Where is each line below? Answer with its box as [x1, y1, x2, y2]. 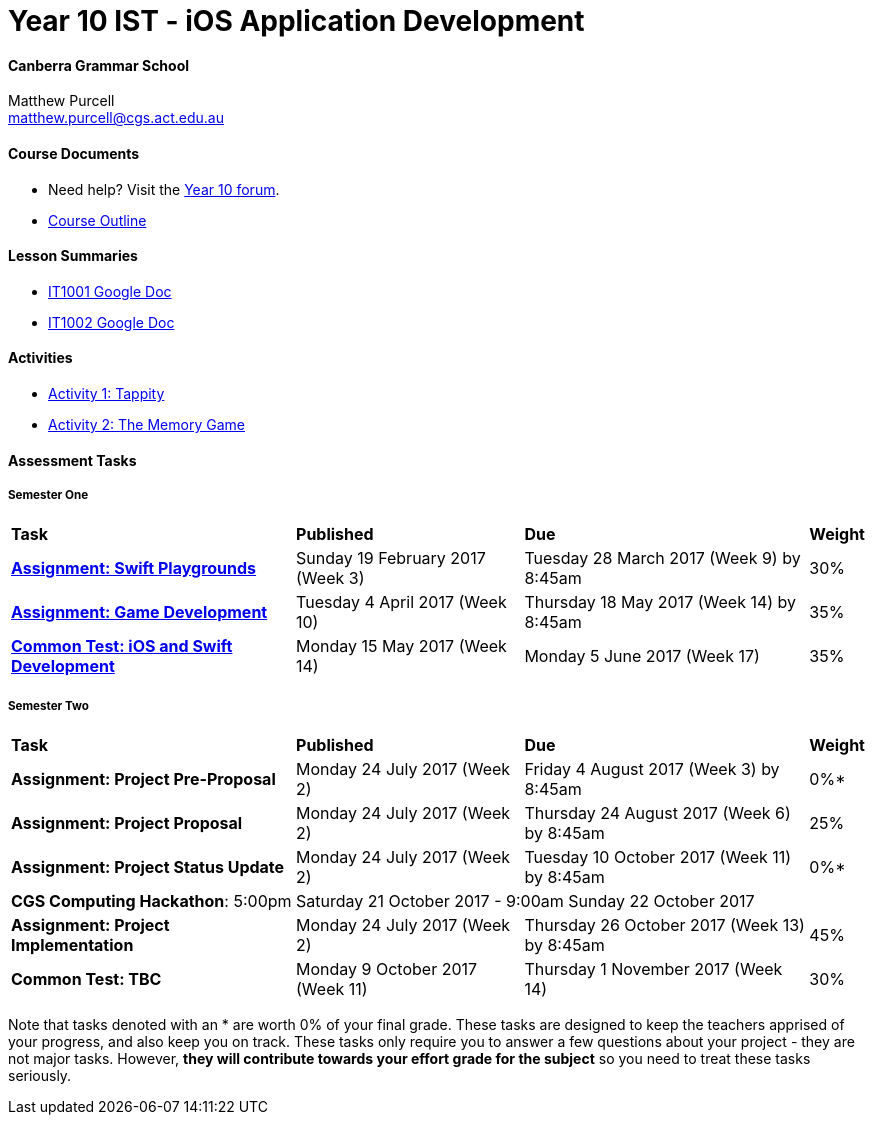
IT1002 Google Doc [48, 313, 175, 331]
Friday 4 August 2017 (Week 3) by [524, 759, 780, 780]
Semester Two [8, 698, 89, 713]
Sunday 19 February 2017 [296, 548, 486, 569]
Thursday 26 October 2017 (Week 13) [524, 915, 805, 936]
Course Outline [48, 211, 147, 229]
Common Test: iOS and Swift [11, 636, 233, 657]
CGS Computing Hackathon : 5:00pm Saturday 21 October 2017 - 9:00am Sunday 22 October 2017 [11, 891, 755, 912]
